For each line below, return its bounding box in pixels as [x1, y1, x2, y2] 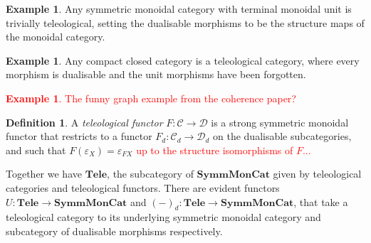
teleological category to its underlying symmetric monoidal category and [6, 210, 321, 225]
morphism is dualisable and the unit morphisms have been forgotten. [6, 67, 306, 82]
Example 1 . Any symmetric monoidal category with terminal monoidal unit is [6, 1, 352, 16]
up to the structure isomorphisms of [136, 142, 293, 157]
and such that [6, 142, 66, 157]
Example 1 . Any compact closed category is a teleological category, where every [6, 53, 360, 67]
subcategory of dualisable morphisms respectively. [6, 223, 223, 238]
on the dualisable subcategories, [213, 129, 352, 144]
